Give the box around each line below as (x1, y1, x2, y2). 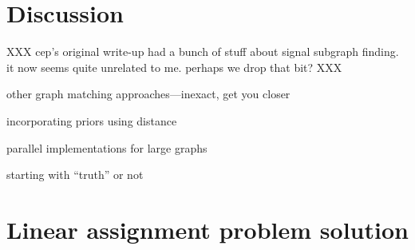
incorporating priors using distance (6, 112, 177, 129)
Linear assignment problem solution (6, 212, 409, 245)
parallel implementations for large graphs (6, 139, 207, 156)
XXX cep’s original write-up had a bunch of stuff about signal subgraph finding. (6, 43, 399, 60)
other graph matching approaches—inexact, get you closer (6, 85, 290, 102)
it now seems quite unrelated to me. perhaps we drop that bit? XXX (6, 58, 342, 75)
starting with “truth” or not (6, 166, 144, 183)
